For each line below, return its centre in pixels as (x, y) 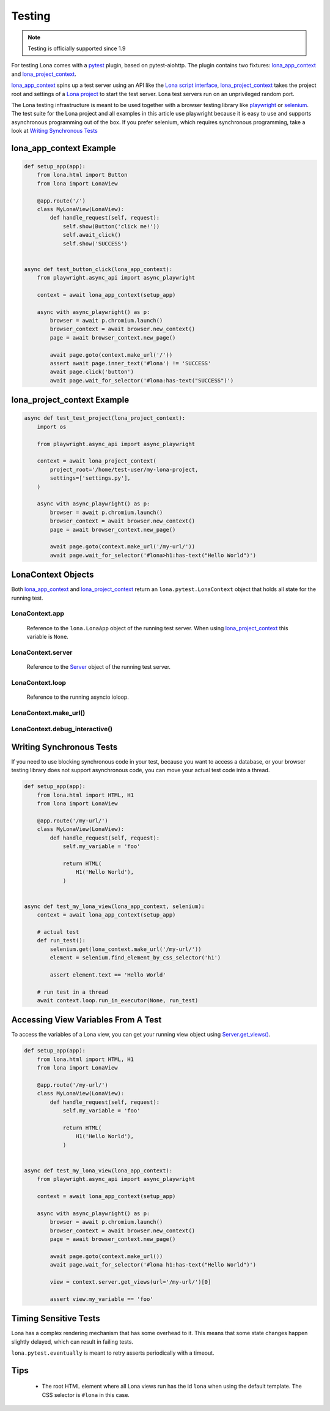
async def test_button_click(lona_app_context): (98, 269)
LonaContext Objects (53, 575)
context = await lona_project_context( (97, 461)
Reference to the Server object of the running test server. (99, 666)
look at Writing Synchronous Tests (54, 131)
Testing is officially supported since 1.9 (77, 48)
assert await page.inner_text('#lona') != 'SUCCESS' (130, 363)
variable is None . (47, 636)
